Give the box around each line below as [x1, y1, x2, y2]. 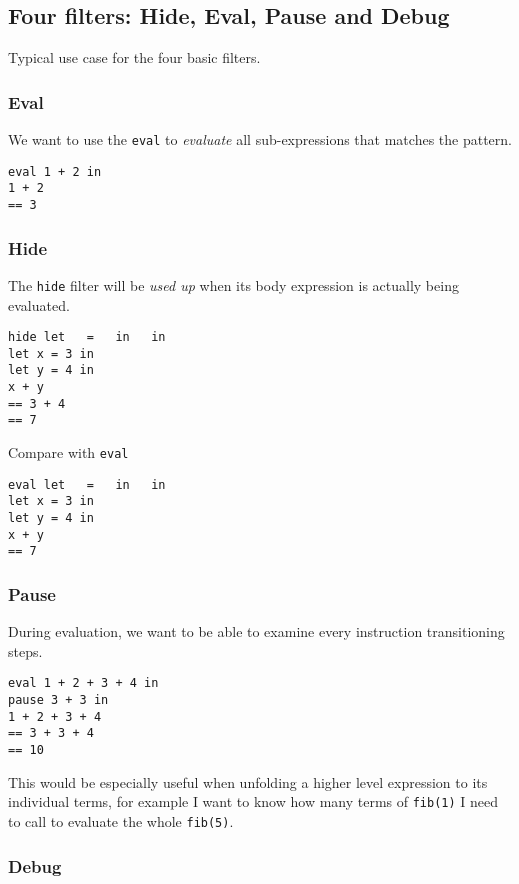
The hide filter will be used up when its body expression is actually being [8, 274, 459, 295]
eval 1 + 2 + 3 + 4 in [8, 676, 159, 691]
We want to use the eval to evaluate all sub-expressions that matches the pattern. [8, 129, 512, 150]
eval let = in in [8, 477, 166, 492]
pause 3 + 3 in [8, 693, 109, 708]
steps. [8, 640, 43, 661]
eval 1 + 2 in [8, 164, 102, 179]
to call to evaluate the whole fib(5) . [8, 810, 234, 831]
